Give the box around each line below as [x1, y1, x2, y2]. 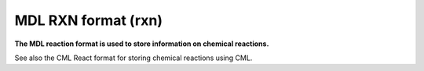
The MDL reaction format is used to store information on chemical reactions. [14, 39, 269, 48]
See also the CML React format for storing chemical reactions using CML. [14, 53, 253, 62]
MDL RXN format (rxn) [14, 12, 163, 29]
